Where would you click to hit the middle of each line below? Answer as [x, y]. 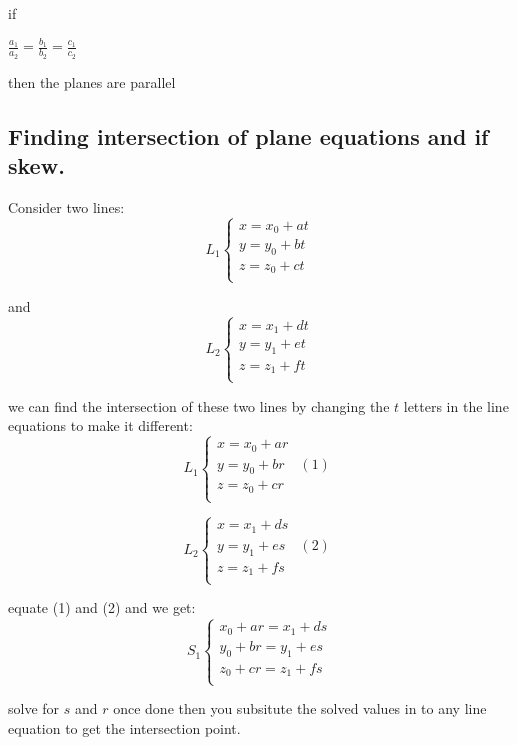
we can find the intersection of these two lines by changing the [199, 405]
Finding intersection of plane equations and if [248, 135]
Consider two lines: [66, 206]
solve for [34, 708]
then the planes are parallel [92, 81]
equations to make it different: [100, 425]
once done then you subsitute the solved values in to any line [300, 708]
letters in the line [456, 405]
